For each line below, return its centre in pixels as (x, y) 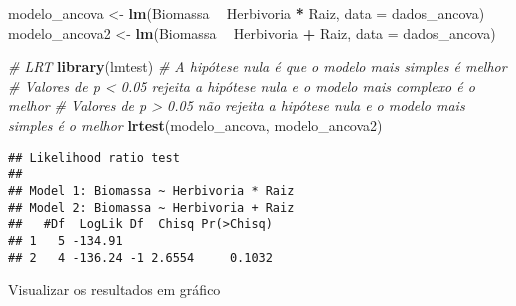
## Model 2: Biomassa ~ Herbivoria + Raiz (151, 207)
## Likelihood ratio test (94, 157)
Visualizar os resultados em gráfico (114, 289)
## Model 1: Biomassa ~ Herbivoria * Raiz (151, 190)
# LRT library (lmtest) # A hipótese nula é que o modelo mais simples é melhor (257, 66)
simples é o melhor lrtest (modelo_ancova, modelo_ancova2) (195, 124)
